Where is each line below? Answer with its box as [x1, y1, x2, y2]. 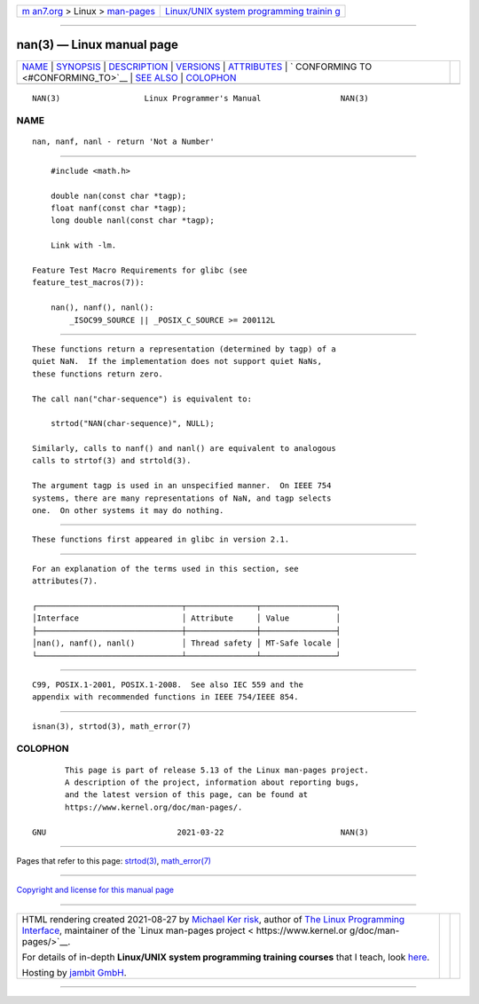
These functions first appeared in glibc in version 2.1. [32, 534, 290, 545]
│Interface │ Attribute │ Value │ [32, 613, 342, 623]
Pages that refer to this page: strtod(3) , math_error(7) [16, 856, 212, 866]
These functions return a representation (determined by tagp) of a [32, 344, 336, 354]
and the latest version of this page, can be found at [65, 790, 309, 800]
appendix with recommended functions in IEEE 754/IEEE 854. [32, 692, 299, 702]
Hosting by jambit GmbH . [21, 966, 128, 978]
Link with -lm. [50, 241, 117, 250]
